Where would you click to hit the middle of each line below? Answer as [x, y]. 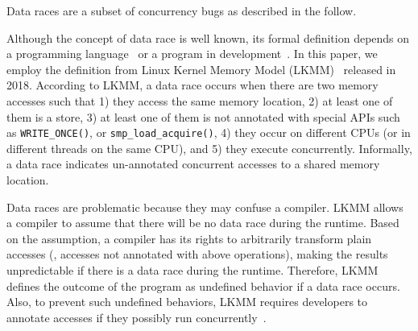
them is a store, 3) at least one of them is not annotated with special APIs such [203, 116]
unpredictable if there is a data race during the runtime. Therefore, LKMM [192, 269]
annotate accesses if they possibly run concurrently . [137, 317]
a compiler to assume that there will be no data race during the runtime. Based [203, 223]
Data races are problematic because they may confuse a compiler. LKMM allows [205, 207]
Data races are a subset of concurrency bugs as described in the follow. [182, 10]
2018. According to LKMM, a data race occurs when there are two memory [192, 85]
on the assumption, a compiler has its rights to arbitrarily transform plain [189, 238]
